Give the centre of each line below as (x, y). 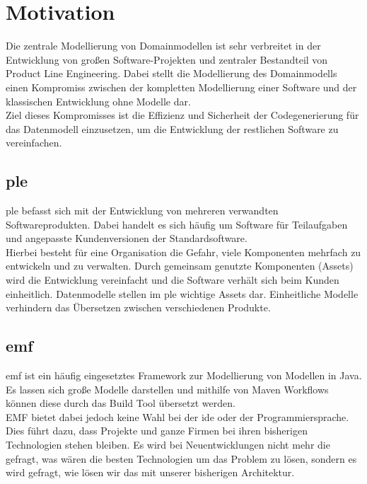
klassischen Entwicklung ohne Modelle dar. (98, 101)
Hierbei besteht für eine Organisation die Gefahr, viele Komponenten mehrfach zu (183, 252)
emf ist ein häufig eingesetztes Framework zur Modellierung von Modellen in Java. (184, 375)
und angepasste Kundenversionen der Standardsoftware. (127, 238)
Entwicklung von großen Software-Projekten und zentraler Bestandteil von (167, 59)
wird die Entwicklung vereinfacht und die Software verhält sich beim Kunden (173, 280)
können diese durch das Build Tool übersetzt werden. (121, 403)
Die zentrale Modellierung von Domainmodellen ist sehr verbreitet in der (163, 46)
